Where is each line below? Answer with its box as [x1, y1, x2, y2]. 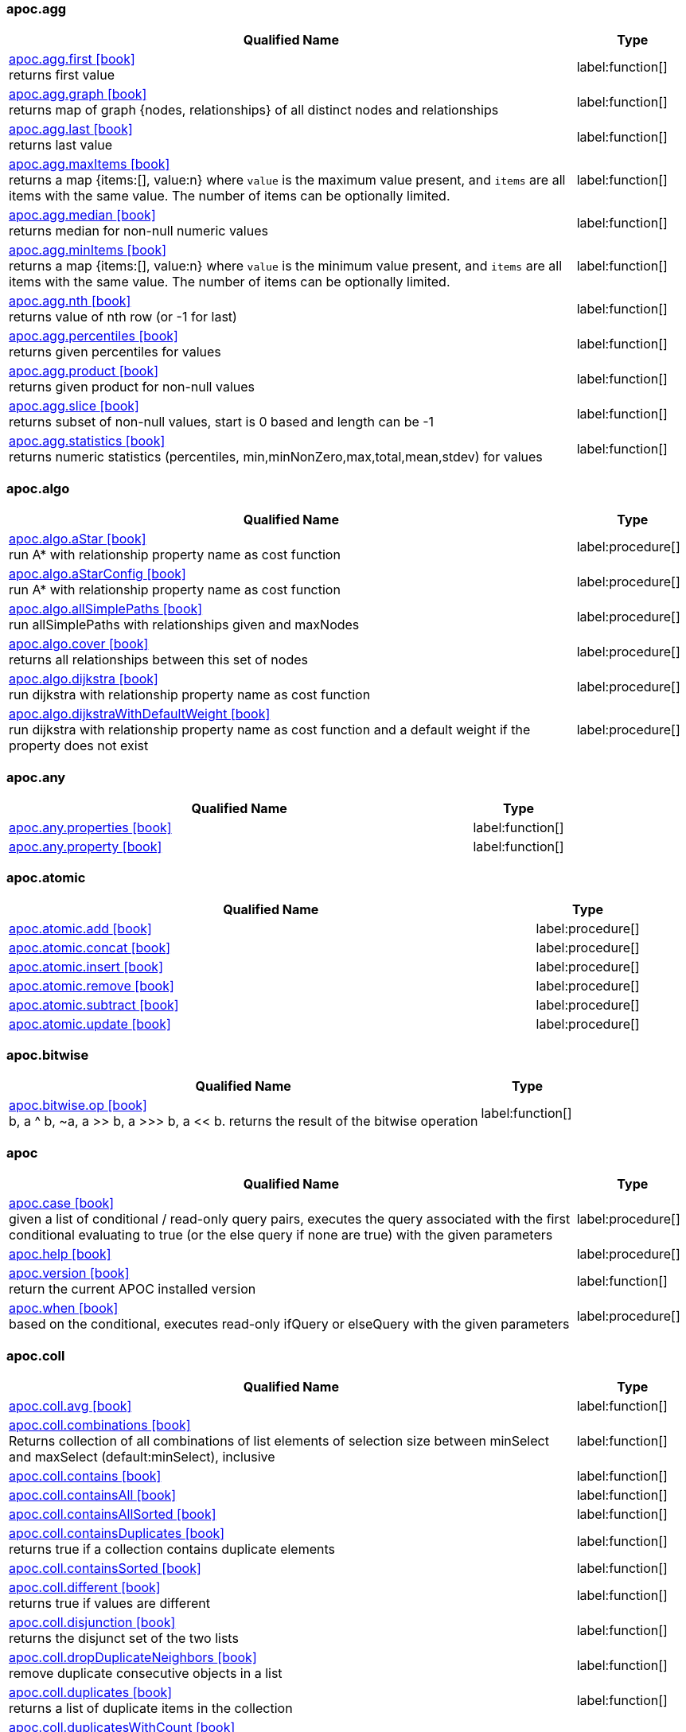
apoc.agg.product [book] [9, 363, 159, 379]
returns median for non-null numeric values [9, 223, 268, 239]
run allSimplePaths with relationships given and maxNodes [9, 617, 360, 633]
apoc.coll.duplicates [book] [9, 1683, 173, 1700]
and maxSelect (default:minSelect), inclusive [9, 1448, 275, 1465]
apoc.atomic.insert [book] [9, 958, 163, 975]
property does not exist [9, 738, 149, 754]
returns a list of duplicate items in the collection [9, 1699, 293, 1716]
